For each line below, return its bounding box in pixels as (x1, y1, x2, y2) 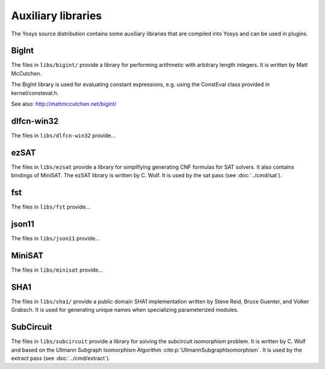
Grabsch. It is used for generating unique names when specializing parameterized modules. (11, 306, 239, 314)
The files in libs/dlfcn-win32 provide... (11, 132, 116, 139)
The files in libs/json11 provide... (11, 235, 100, 242)
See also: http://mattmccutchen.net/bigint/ (11, 100, 117, 108)
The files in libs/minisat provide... (11, 266, 104, 273)
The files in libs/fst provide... (11, 203, 90, 210)
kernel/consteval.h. (11, 89, 59, 96)
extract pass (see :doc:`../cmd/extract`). (11, 355, 111, 362)
